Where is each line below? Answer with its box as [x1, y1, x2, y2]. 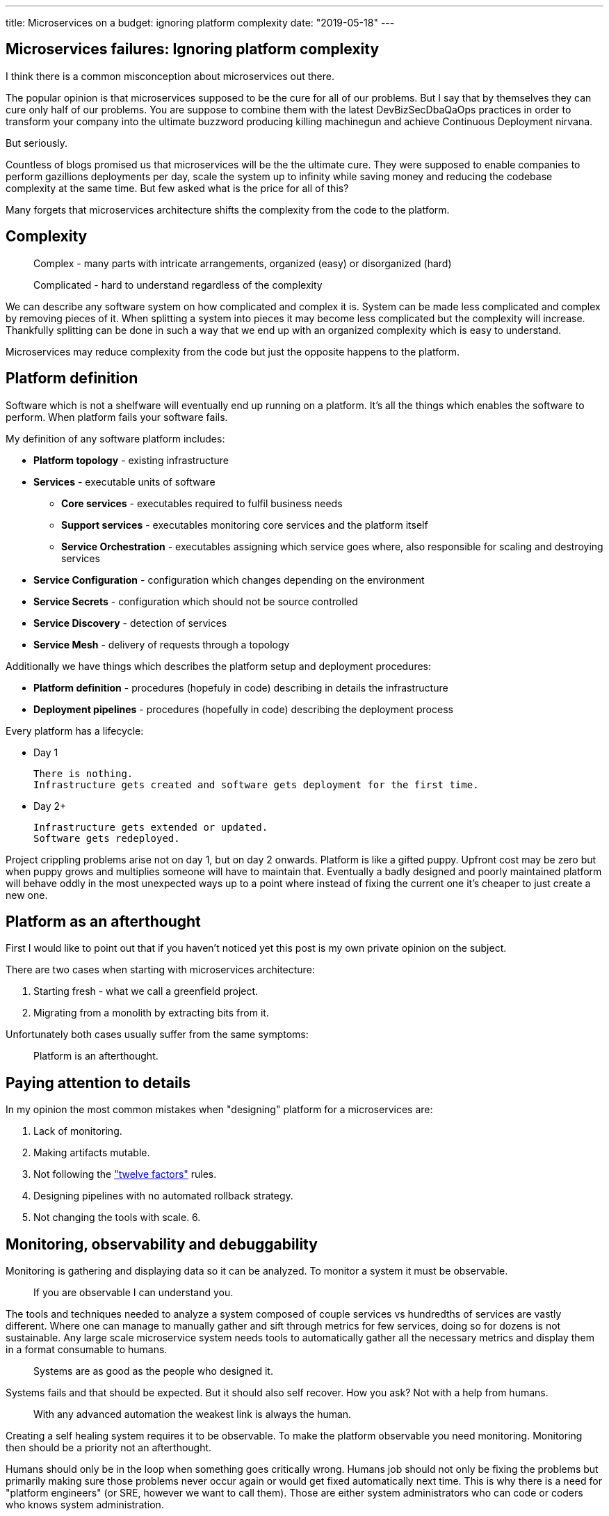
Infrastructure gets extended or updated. [33, 821, 268, 833]
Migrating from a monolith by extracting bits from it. [33, 1007, 269, 1019]
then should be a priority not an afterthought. [6, 1442, 212, 1454]
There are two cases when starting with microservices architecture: [6, 964, 315, 976]
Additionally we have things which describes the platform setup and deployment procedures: [6, 660, 432, 672]
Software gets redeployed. [33, 832, 180, 844]
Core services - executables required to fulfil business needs [61, 497, 343, 509]
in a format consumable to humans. [6, 1343, 168, 1356]
